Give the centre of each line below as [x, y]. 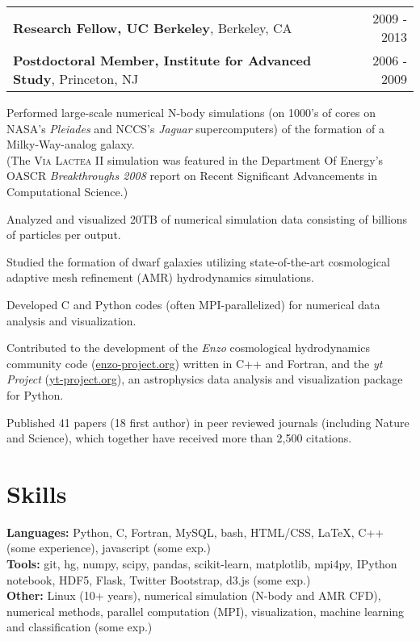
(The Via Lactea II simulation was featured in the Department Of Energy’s [195, 159]
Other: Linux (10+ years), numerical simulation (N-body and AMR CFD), [194, 595]
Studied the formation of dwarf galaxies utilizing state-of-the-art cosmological [198, 261]
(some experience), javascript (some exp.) [109, 548]
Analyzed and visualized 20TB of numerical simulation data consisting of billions [207, 218]
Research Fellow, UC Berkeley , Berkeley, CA [153, 27]
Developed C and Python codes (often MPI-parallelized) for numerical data [193, 304]
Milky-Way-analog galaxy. [71, 144]
